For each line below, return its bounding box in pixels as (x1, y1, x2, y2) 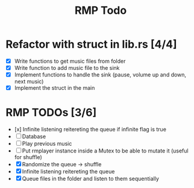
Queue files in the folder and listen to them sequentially (22, 175, 159, 183)
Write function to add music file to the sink (14, 64, 120, 71)
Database (22, 133, 46, 140)
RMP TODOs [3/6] (5, 106, 97, 119)
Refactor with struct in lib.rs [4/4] (5, 37, 177, 51)
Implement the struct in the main (14, 84, 95, 92)
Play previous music (22, 140, 72, 148)
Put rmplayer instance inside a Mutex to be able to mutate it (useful (22, 147, 189, 154)
